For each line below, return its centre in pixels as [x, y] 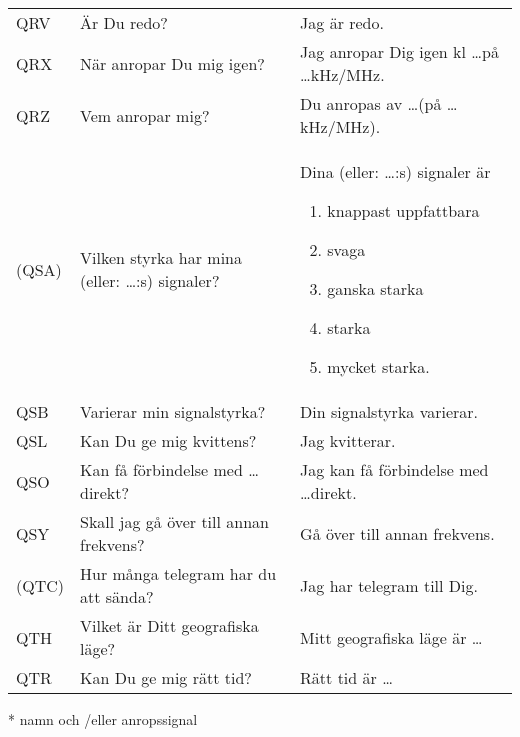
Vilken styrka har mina [161, 257]
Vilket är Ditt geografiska [169, 625]
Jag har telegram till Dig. [389, 585]
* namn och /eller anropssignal [103, 719]
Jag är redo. [342, 22]
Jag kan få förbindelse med [394, 469]
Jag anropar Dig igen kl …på [399, 51]
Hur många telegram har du [178, 573]
